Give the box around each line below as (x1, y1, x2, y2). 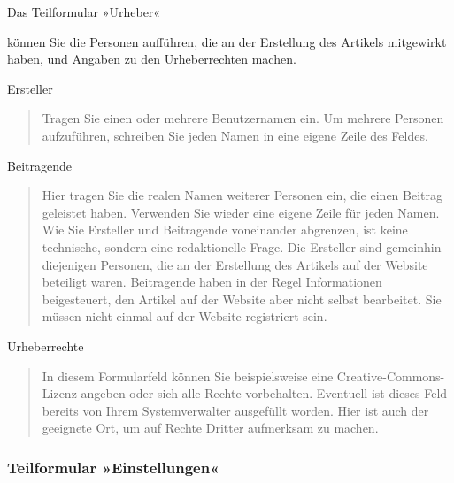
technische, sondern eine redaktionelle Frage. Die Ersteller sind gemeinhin (42, 237, 442, 256)
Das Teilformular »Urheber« (7, 3, 161, 20)
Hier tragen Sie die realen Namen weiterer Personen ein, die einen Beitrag (42, 186, 442, 204)
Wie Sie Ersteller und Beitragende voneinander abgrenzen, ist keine (42, 220, 408, 239)
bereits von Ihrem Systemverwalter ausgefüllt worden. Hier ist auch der (42, 401, 429, 419)
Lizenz (42, 384, 77, 402)
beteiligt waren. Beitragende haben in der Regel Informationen (42, 272, 382, 291)
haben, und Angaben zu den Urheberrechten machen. (7, 50, 296, 68)
